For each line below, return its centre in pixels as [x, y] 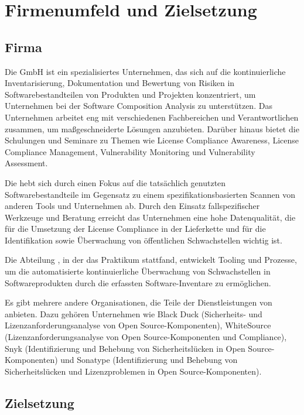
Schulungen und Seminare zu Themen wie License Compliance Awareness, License [152, 140]
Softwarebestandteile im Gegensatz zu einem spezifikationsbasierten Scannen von [150, 194]
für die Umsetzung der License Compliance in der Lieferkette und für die [135, 229]
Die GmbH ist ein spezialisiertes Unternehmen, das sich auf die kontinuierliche [145, 71]
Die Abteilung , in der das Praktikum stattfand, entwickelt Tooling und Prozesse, [151, 260]
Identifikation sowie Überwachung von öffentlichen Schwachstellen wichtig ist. [144, 240]
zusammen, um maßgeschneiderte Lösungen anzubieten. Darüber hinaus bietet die [152, 128]
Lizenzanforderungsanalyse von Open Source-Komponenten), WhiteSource [138, 325]
